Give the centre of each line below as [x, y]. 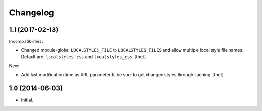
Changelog [32, 13]
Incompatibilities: [26, 42]
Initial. [27, 100]
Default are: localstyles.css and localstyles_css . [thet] [83, 57]
